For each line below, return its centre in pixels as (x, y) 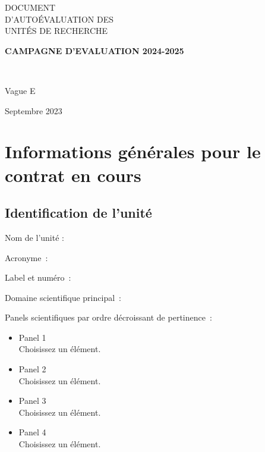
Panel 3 (32, 401)
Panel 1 (32, 337)
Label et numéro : (38, 277)
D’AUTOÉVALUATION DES (59, 19)
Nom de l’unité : (34, 237)
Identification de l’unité (78, 213)
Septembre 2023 (34, 110)
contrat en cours (73, 175)
